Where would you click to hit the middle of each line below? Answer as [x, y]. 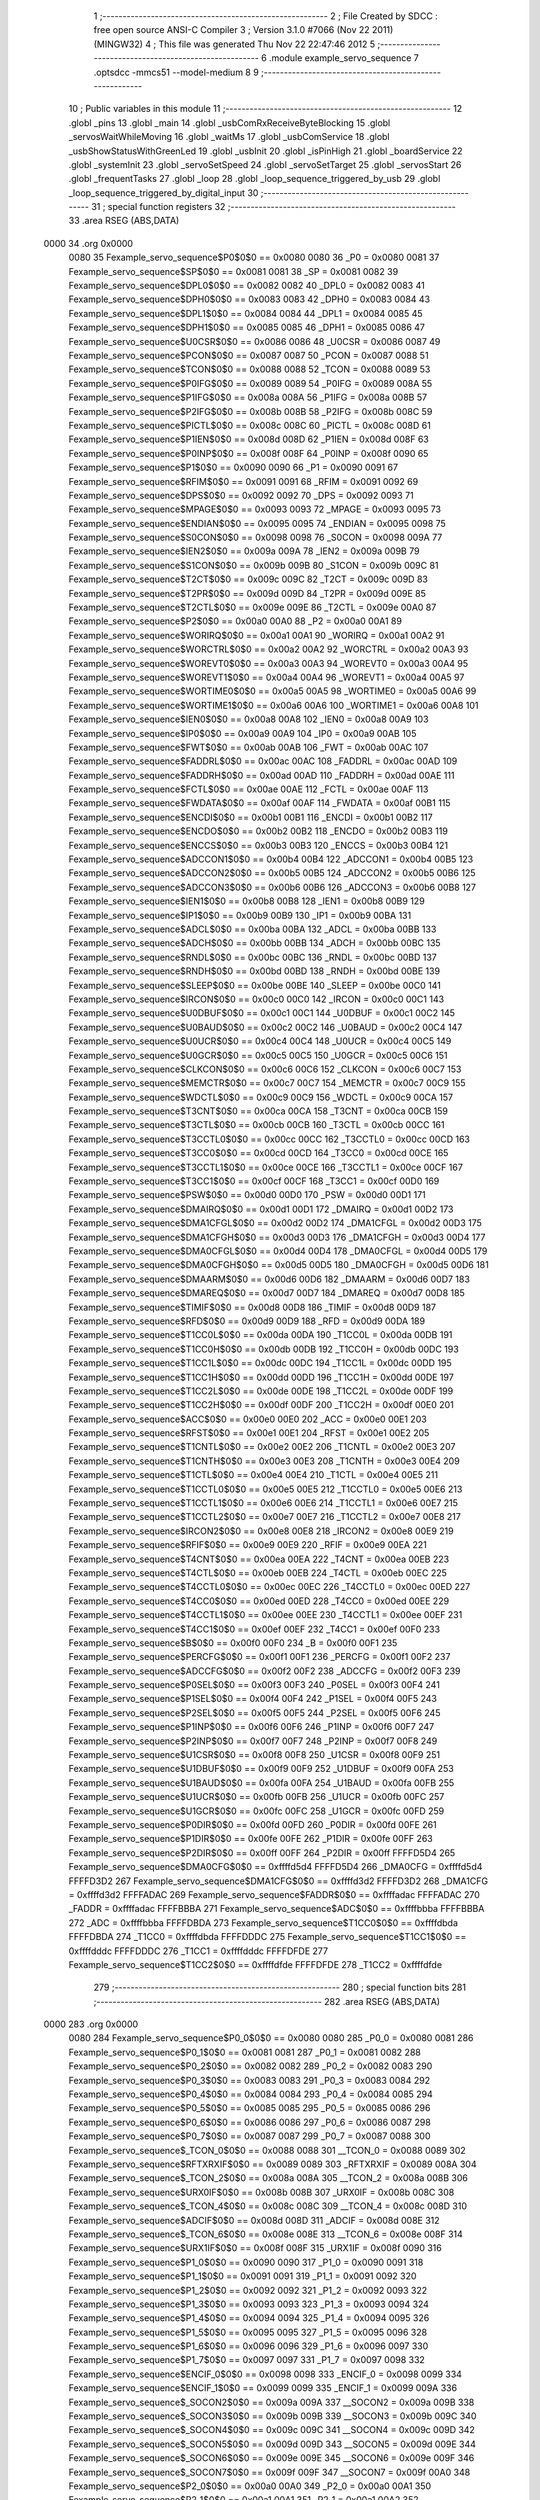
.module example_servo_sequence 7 [344, 58]
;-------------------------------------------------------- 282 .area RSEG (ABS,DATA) [266, 2001]
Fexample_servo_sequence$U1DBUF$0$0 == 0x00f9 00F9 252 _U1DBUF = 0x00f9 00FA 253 [261, 1769]
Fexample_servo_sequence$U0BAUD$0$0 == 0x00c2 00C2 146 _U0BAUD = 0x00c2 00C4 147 [265, 1027]
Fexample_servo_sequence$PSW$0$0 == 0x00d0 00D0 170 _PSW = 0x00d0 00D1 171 [247, 1195]
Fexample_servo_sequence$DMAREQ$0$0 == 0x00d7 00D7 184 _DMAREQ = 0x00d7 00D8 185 [266, 1293]
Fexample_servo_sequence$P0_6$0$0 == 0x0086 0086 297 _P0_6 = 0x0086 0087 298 [250, 2122]
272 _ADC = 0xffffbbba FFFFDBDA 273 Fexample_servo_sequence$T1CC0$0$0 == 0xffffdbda [263, 1922]
